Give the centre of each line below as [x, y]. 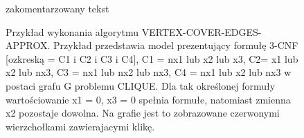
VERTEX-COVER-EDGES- [202, 31]
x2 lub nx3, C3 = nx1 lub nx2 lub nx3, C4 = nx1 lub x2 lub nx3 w [149, 72]
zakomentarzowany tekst [57, 8]
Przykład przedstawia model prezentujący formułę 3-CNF [176, 45]
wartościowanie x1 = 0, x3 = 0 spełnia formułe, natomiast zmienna [148, 99]
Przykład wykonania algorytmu [72, 31]
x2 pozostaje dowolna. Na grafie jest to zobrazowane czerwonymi [143, 113]
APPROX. [28, 45]
